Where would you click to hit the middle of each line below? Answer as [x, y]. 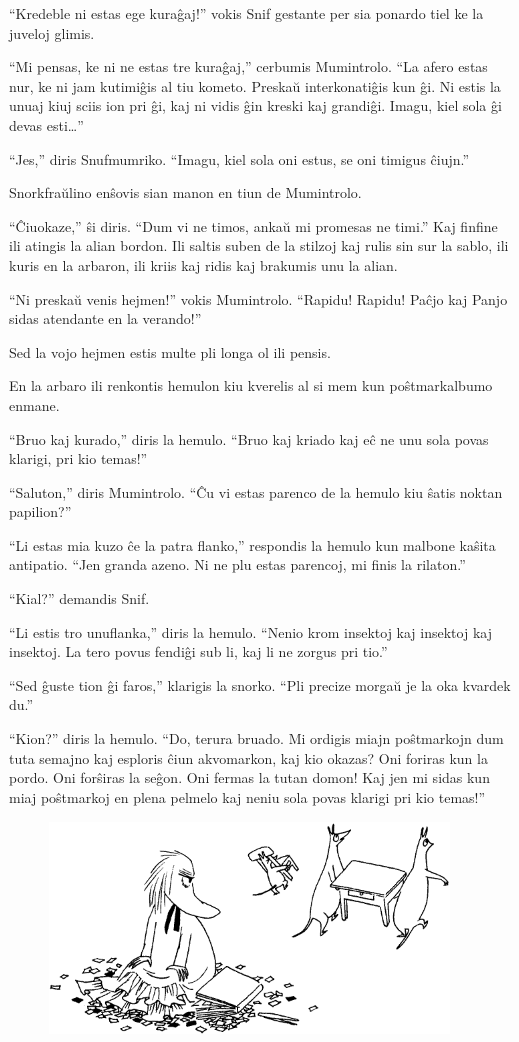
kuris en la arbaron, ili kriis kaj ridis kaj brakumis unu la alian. [203, 264]
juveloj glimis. [52, 32]
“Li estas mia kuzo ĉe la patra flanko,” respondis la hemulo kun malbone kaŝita [252, 544]
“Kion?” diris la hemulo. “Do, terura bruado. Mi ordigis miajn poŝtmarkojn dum [256, 738]
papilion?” [40, 511]
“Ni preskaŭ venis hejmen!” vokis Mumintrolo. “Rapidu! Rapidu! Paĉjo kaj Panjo [258, 298]
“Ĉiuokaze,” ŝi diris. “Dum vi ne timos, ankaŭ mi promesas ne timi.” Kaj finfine [253, 225]
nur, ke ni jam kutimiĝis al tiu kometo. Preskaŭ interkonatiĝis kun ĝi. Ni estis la [255, 85]
